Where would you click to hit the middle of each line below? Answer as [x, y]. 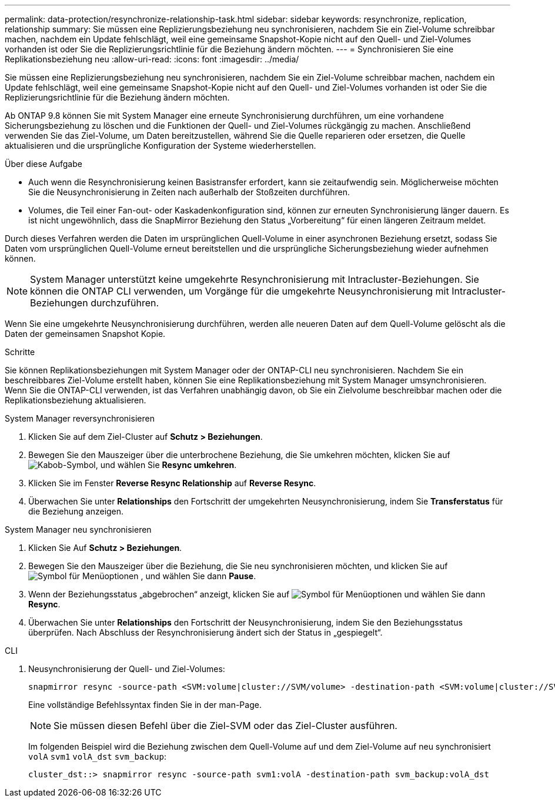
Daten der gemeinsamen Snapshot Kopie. [85, 334]
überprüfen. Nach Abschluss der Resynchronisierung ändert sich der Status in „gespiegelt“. [205, 632]
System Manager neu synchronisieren [78, 529]
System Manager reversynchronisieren [80, 418]
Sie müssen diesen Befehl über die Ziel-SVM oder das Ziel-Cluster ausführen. [225, 726]
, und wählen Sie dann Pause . [198, 576]
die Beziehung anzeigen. [76, 511]
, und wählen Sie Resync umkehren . [166, 465]
